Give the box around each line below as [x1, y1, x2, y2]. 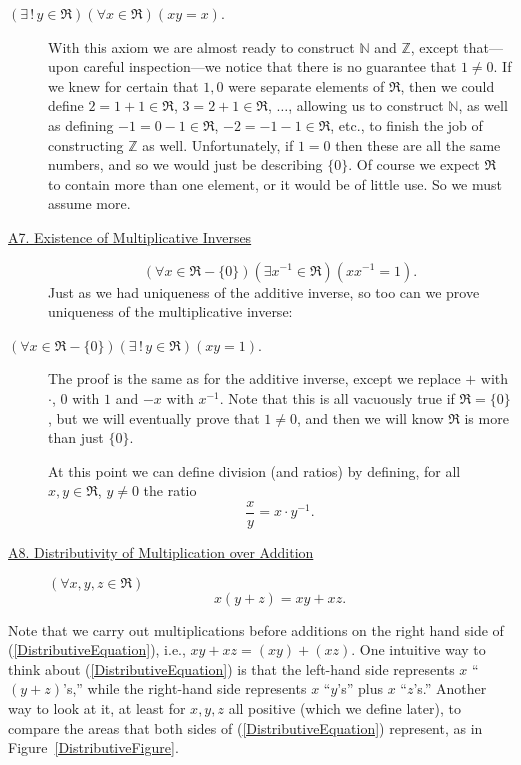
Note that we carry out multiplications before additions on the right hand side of [8, 619, 504, 640]
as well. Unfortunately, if [142, 134, 294, 155]
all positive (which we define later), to [228, 697, 461, 718]
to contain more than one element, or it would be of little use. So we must [48, 173, 503, 194]
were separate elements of [228, 75, 385, 96]
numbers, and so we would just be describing [48, 154, 323, 175]
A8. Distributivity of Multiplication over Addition [8, 541, 314, 562]
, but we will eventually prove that [48, 407, 260, 428]
